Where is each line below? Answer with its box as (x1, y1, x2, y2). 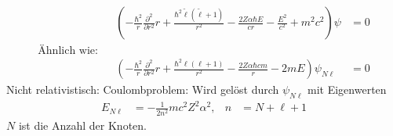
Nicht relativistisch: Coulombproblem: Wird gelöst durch (6, 81, 279, 98)
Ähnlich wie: (38, 45, 98, 57)
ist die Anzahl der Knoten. (18, 116, 147, 133)
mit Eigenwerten (307, 81, 387, 98)
